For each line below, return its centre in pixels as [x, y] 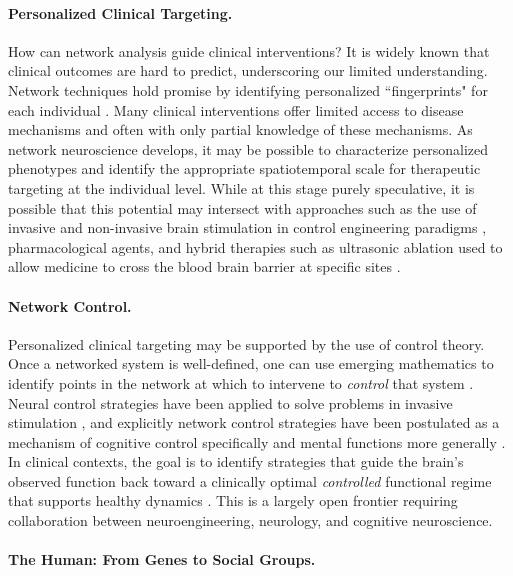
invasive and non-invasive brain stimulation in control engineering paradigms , [247, 227]
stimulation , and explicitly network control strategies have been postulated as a [254, 422]
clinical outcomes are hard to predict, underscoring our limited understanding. [248, 70]
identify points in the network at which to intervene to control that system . [241, 382]
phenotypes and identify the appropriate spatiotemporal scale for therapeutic [244, 168]
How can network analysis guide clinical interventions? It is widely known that [249, 50]
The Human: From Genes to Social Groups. [162, 559]
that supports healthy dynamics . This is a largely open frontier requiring [233, 500]
